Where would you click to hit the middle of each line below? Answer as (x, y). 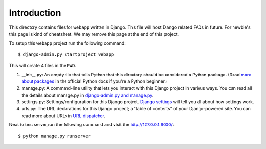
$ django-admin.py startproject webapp (66, 54)
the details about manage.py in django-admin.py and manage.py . (87, 95)
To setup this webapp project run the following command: (67, 43)
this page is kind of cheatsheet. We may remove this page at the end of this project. (94, 34)
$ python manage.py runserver (54, 136)
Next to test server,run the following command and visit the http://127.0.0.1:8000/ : (92, 124)
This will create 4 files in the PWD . (43, 66)
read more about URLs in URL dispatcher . (63, 116)
